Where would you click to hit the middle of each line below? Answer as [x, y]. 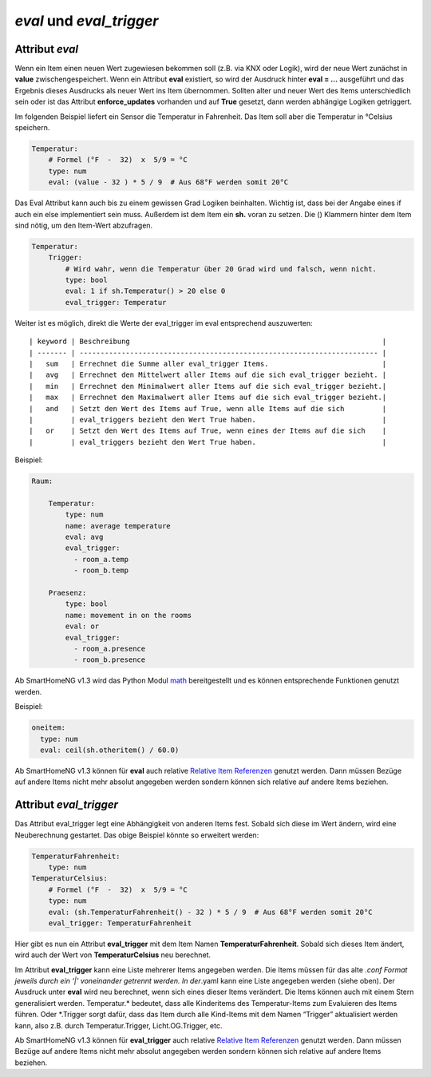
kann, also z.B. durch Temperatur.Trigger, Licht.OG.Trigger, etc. [119, 1025]
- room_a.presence [109, 649]
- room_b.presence [109, 660]
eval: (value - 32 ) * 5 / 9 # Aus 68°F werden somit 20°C [168, 182]
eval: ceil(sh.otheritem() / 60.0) [110, 750]
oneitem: [49, 728]
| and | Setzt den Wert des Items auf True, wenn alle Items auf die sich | [208, 408]
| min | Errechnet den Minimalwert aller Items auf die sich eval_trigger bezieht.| [208, 386]
